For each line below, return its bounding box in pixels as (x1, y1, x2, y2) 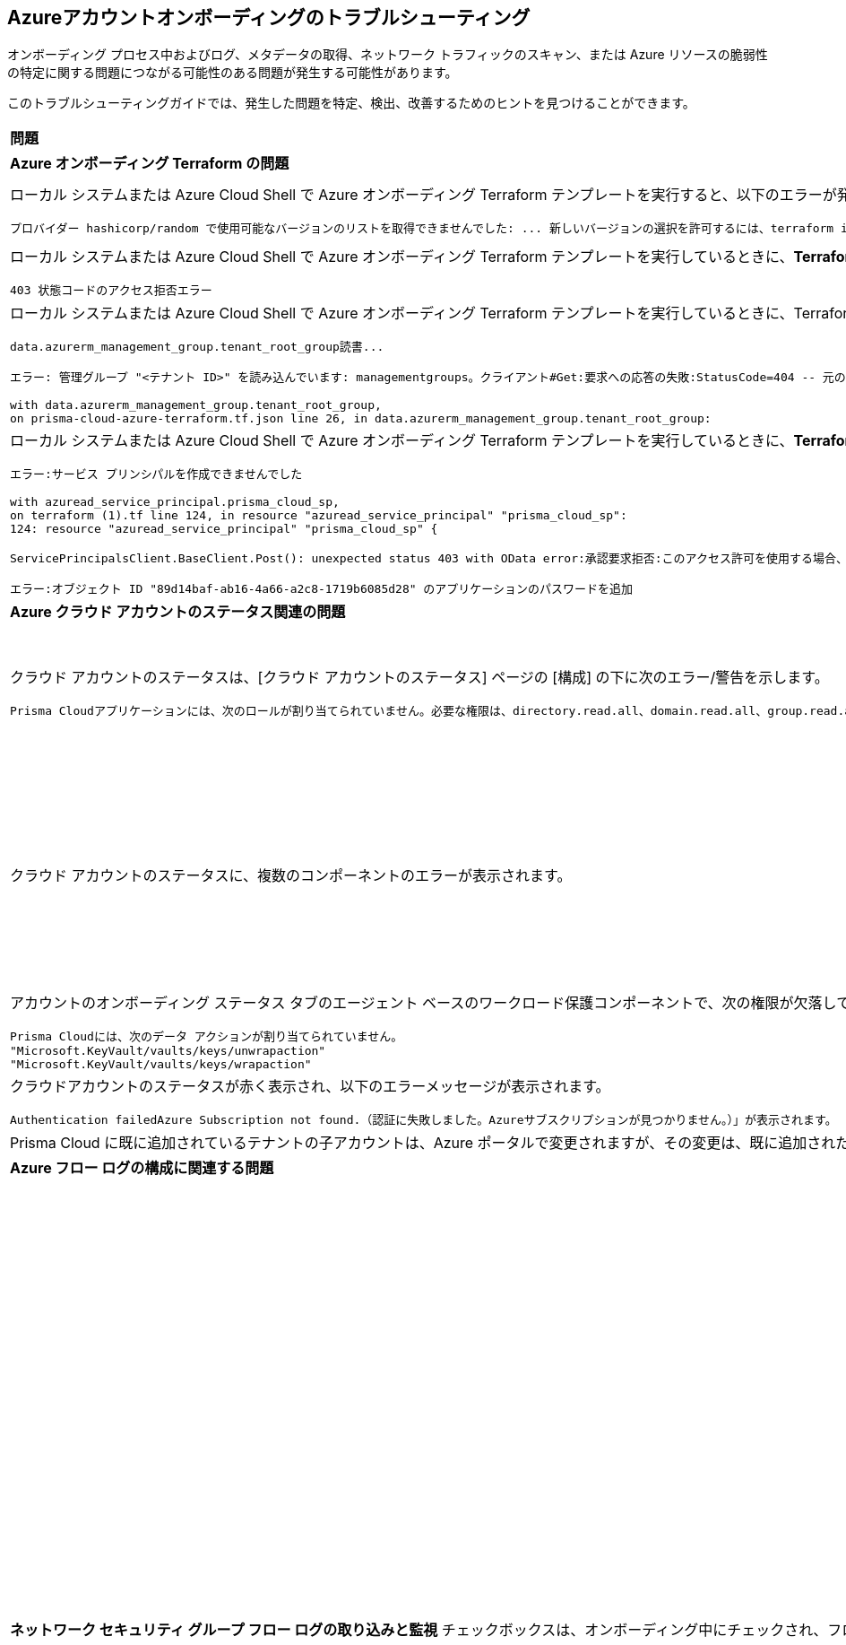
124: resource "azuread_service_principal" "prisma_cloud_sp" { (10, 522, 438, 536)
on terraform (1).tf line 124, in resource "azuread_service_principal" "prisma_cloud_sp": (10, 509, 627, 523)
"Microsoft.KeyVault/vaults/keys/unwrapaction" (10, 1044, 326, 1058)
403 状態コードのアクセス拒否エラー (10, 283, 212, 298)
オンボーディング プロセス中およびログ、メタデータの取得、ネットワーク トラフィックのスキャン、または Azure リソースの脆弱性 (7, 47, 768, 63)
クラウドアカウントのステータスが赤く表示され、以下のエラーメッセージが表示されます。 (10, 1077, 610, 1096)
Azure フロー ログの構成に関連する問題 (10, 1159, 274, 1178)
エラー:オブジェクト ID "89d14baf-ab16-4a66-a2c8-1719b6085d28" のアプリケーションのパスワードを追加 (10, 582, 634, 596)
